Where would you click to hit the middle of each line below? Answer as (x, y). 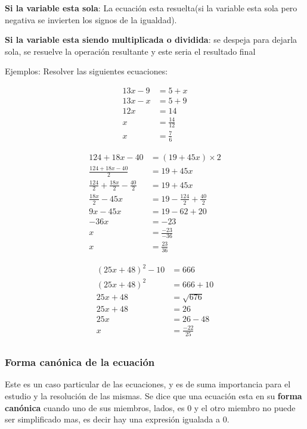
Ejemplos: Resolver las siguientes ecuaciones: (86, 71)
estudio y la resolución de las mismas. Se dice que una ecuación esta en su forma (153, 395)
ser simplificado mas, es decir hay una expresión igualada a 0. (117, 419)
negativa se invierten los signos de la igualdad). (91, 19)
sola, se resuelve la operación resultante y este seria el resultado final (130, 51)
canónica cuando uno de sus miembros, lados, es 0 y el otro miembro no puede (150, 407)
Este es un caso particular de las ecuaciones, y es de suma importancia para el (148, 384)
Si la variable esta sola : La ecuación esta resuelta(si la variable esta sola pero (151, 8)
